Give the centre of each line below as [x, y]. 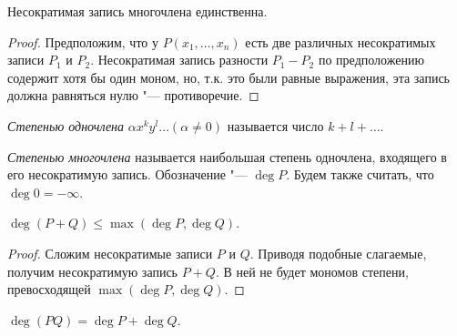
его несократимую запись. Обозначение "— [127, 174]
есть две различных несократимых [340, 41]
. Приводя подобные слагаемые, [338, 253]
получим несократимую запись [93, 271]
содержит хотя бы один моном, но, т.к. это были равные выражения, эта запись [228, 77]
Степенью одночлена [66, 125]
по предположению [371, 60]
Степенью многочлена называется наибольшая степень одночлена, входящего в [227, 156]
